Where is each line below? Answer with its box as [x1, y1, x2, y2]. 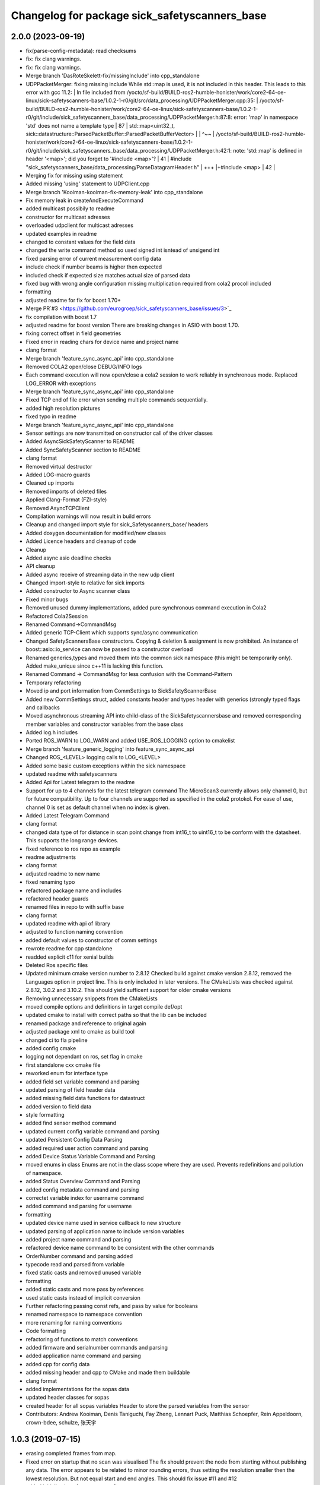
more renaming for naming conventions [25, 1319, 123, 1326]
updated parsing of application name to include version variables [25, 1227, 185, 1235]
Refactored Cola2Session [25, 612, 88, 620]
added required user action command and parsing [25, 1144, 148, 1152]
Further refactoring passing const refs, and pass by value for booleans [25, 1303, 199, 1310]
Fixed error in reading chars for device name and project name [25, 338, 179, 345]
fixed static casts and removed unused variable [25, 1269, 142, 1277]
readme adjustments [25, 853, 76, 861]
